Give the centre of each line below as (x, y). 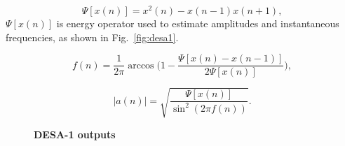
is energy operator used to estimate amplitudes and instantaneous (198, 23)
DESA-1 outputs (75, 134)
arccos (141, 65)
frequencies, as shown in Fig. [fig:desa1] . (92, 37)
